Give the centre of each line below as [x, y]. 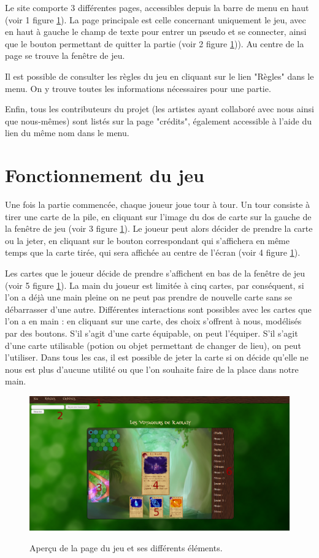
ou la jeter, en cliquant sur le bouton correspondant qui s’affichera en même [147, 240]
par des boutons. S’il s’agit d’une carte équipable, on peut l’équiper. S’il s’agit [152, 333]
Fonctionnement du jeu [105, 175]
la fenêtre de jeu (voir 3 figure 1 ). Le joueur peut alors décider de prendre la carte [159, 228]
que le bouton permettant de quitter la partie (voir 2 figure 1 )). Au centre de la [155, 43]
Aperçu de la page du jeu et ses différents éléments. [126, 548]
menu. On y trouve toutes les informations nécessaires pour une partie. [138, 88]
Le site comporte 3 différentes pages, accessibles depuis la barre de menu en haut [157, 7]
